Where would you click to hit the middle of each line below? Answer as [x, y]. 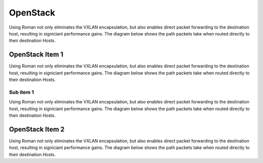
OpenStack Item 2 [37, 129]
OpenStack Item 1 [36, 55]
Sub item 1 [21, 92]
